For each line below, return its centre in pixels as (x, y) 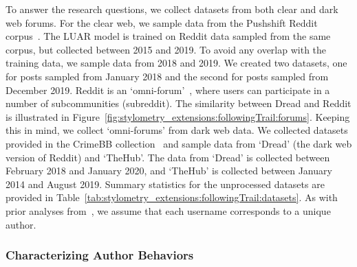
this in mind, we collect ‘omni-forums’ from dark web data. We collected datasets (177, 130)
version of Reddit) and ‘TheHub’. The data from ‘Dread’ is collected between (168, 157)
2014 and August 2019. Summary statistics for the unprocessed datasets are (165, 184)
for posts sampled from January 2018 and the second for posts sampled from (167, 76)
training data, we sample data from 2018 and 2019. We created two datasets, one (176, 63)
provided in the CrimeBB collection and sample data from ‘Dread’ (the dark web (179, 143)
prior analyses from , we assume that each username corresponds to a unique (168, 210)
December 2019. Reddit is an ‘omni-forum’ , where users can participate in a (168, 90)
